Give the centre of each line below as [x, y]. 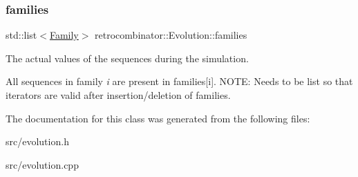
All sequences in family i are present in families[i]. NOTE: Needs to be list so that [179, 81]
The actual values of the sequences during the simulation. [127, 58]
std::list [21, 35]
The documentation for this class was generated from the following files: [158, 118]
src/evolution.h [37, 141]
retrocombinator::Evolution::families [171, 35]
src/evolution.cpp [42, 164]
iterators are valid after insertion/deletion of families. [118, 95]
